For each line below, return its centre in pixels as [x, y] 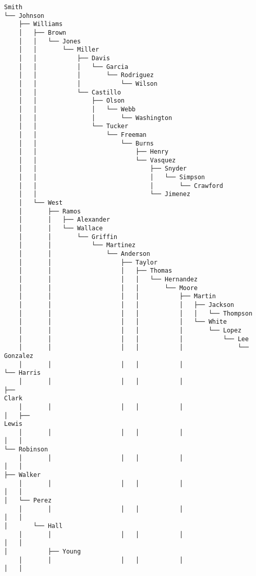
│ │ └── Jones [50, 41]
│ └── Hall [33, 526]
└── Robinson [26, 450]
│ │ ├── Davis [64, 58]
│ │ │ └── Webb [77, 109]
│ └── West [41, 203]
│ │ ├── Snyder [103, 169]
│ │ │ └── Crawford [121, 186]
